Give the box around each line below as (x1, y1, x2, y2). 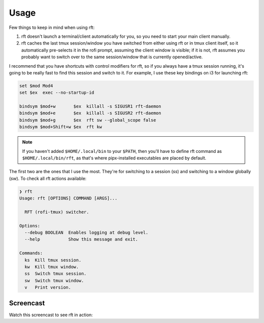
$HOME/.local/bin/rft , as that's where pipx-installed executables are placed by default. (22, 155, 206, 161)
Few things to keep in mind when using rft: (9, 25, 95, 30)
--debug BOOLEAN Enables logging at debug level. (24, 230, 149, 235)
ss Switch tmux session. (24, 271, 87, 276)
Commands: (19, 250, 43, 256)
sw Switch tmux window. (24, 277, 84, 283)
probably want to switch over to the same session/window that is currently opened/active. (21, 54, 203, 60)
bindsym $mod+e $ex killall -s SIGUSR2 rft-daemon (19, 110, 161, 116)
